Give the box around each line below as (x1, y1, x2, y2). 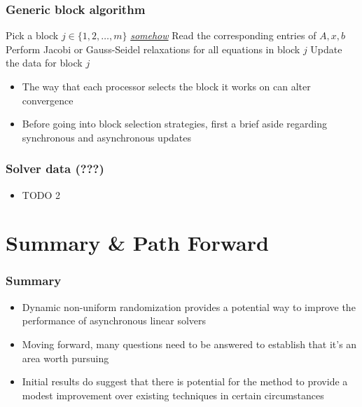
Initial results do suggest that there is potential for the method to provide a (22, 374, 348, 389)
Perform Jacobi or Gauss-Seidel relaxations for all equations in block (6, 41, 300, 56)
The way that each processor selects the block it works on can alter (22, 79, 311, 93)
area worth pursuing (22, 350, 109, 365)
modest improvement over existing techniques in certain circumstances (22, 387, 324, 402)
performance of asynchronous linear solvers (22, 313, 207, 328)
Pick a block (6, 28, 59, 43)
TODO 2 (22, 187, 61, 202)
